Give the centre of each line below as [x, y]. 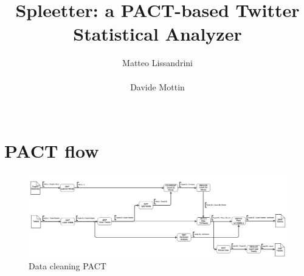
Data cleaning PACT [67, 266]
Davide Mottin [157, 86]
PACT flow [52, 150]
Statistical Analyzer [157, 34]
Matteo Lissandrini [157, 63]
